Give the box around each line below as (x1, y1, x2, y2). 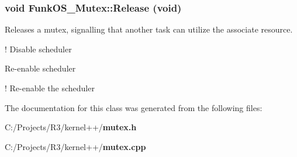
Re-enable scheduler (5, 62, 76, 74)
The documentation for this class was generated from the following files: (5, 101, 263, 113)
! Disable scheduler (5, 42, 72, 55)
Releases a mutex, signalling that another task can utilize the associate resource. (5, 23, 293, 35)
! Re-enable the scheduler (5, 82, 95, 94)
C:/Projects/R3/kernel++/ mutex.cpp (5, 140, 146, 152)
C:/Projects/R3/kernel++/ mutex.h (5, 121, 137, 133)
